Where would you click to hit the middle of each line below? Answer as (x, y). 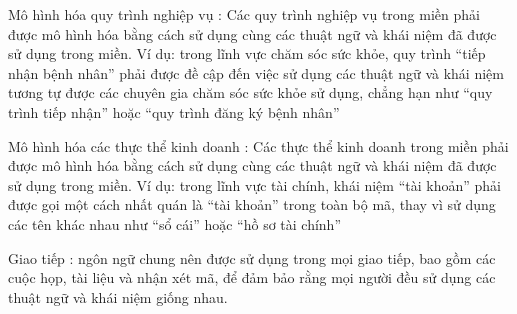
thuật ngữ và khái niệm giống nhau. (118, 296)
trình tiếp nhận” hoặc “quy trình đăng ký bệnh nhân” (174, 111)
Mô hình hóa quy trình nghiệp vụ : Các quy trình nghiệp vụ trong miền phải (244, 14)
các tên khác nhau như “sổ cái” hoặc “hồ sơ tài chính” (175, 223)
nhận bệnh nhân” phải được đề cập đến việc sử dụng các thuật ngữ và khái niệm (256, 72)
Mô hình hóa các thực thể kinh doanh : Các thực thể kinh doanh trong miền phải (258, 145)
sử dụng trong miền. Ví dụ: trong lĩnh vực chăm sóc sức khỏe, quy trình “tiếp (247, 53)
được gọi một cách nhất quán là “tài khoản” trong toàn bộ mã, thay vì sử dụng (252, 204)
